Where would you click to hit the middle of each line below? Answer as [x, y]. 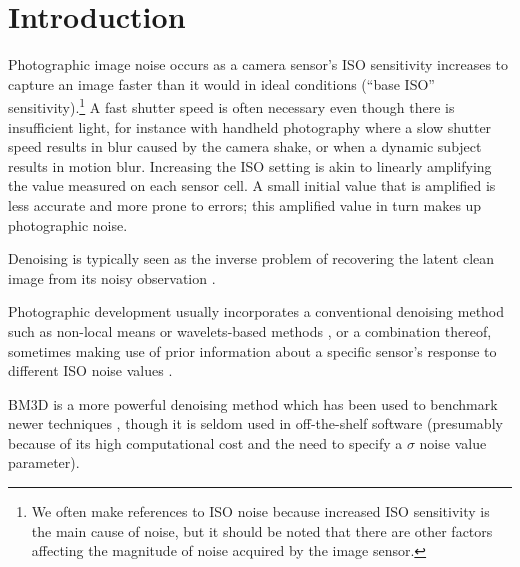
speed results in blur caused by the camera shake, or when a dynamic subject [245, 146]
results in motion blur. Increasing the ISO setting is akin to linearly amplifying [250, 165]
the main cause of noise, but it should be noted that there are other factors [262, 530]
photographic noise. [68, 224]
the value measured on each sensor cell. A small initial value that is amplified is [252, 185]
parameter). [44, 462]
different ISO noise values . [90, 370]
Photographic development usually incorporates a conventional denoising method [256, 311]
